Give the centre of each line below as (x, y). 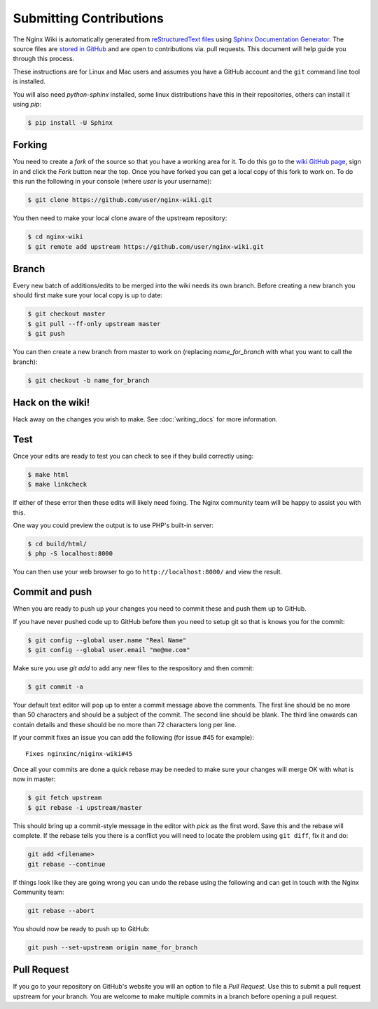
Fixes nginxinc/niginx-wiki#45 (79, 753)
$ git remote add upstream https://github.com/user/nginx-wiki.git (146, 246)
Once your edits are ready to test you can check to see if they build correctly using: (133, 456)
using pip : (27, 104)
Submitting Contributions (88, 18)
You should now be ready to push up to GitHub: (81, 928)
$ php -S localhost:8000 (70, 554)
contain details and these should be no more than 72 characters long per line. (125, 724)
